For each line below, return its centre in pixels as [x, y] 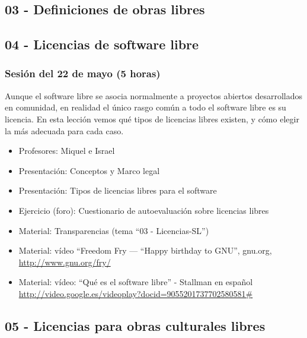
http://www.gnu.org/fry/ [65, 262]
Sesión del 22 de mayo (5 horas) [83, 73]
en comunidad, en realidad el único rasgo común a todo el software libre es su [145, 107]
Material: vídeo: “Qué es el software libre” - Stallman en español [136, 282]
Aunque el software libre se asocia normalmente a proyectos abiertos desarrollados [154, 95]
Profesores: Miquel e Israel [67, 151]
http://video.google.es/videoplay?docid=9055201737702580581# [136, 293]
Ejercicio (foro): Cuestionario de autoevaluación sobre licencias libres [144, 210]
